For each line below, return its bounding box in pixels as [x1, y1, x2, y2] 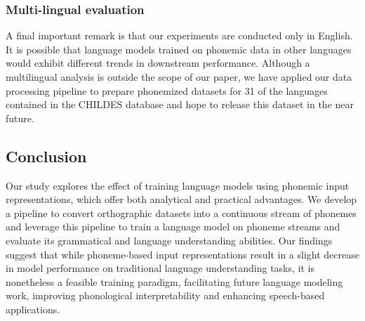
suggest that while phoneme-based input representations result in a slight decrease [6, 247, 359, 261]
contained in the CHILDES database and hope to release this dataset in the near [6, 97, 354, 112]
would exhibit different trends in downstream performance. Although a [6, 55, 310, 70]
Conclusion [6, 145, 87, 166]
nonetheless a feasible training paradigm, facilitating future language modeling [6, 274, 343, 289]
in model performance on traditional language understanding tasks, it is [6, 261, 314, 275]
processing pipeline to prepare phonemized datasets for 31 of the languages [6, 83, 328, 98]
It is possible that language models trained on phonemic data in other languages [6, 41, 352, 56]
